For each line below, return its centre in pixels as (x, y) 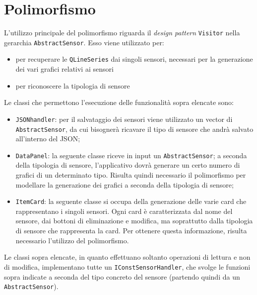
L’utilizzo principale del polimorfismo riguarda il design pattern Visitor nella (122, 33)
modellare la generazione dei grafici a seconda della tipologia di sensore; (125, 184)
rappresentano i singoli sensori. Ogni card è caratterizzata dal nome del (124, 211)
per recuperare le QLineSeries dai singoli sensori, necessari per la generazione (134, 59)
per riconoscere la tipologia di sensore (73, 85)
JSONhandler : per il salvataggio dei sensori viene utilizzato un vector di (124, 119)
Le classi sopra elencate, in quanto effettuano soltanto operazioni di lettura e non (127, 257)
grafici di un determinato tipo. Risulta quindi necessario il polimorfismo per (131, 175)
